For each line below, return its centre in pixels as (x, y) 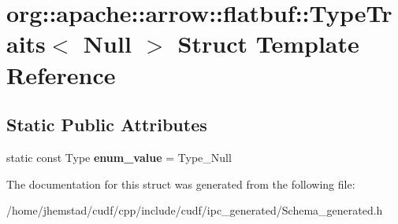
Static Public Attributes (107, 125)
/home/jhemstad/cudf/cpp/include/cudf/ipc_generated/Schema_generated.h (195, 210)
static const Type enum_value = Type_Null (119, 157)
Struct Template (268, 44)
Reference (61, 74)
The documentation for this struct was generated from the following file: (181, 184)
